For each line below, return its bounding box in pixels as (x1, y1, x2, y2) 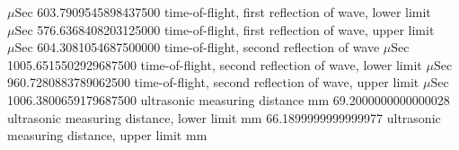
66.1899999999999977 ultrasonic (266, 108, 441, 127)
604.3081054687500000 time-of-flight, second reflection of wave (37, 38, 380, 57)
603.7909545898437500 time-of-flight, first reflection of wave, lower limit (37, 3, 431, 21)
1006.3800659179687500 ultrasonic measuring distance (7, 90, 305, 109)
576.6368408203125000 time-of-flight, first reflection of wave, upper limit (37, 20, 435, 39)
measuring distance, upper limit (7, 126, 182, 145)
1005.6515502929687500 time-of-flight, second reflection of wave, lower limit (7, 55, 422, 74)
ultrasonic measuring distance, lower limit (7, 108, 237, 127)
